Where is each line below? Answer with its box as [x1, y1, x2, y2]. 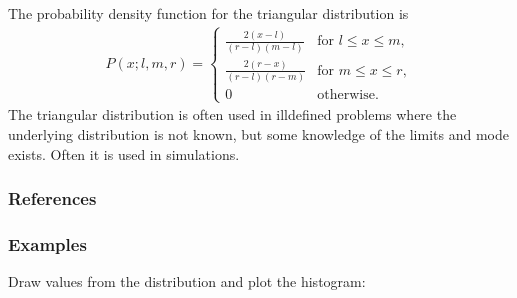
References [8, 186, 97, 211]
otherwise [317, 88, 375, 103]
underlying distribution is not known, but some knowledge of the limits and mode [8, 124, 509, 145]
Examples [8, 232, 87, 257]
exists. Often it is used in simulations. [8, 143, 240, 164]
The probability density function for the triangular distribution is [8, 3, 409, 23]
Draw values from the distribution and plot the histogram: [8, 271, 366, 292]
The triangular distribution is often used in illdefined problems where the [8, 104, 457, 125]
